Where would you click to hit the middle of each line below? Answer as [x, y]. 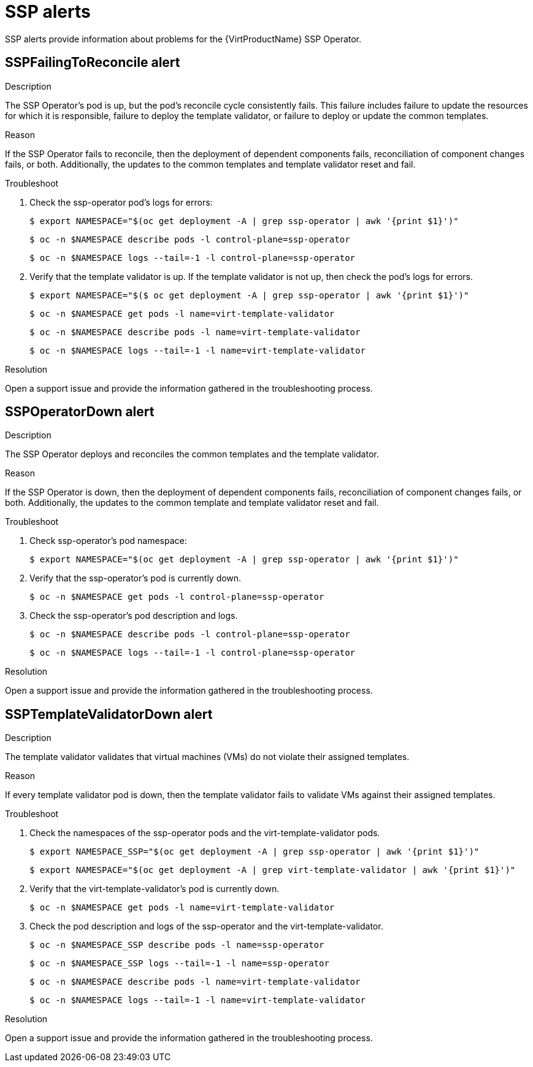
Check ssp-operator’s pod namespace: [108, 541]
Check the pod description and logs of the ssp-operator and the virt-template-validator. [206, 926]
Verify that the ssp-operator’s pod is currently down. [136, 578]
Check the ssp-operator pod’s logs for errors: [121, 202]
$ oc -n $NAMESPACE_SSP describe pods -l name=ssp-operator [177, 945]
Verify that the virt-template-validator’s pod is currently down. [155, 889]
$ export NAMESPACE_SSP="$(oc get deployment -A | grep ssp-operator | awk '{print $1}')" [255, 852]
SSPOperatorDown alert [80, 412]
